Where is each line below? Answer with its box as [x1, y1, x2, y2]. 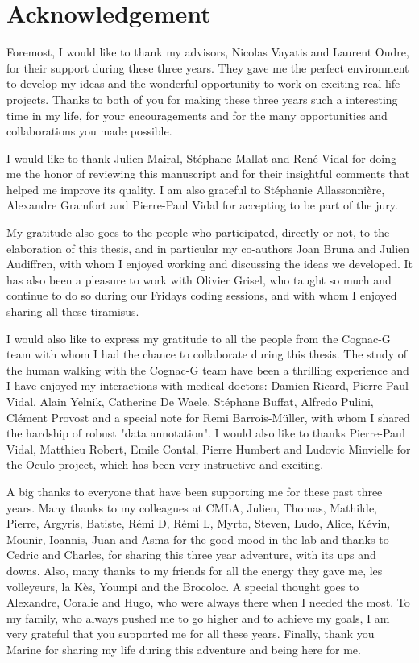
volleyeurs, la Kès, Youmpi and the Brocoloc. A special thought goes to [6, 578, 359, 595]
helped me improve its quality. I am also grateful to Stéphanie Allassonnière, [6, 180, 385, 197]
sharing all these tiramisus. [6, 303, 139, 320]
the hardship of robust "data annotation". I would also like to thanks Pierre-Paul [6, 425, 405, 441]
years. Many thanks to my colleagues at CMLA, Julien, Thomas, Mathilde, [6, 499, 378, 516]
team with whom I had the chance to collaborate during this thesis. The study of [6, 346, 407, 363]
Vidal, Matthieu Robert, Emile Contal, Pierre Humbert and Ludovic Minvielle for [6, 440, 411, 457]
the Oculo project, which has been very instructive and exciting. [6, 456, 324, 473]
